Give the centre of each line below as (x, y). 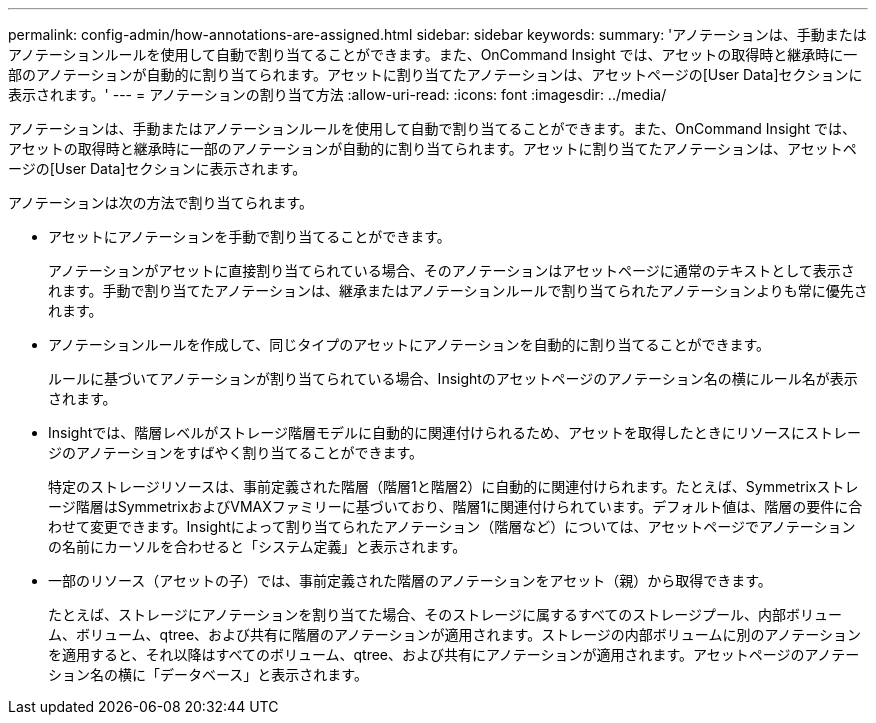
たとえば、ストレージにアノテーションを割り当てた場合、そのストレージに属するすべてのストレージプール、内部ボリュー (445, 614)
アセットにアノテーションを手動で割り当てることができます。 (249, 236)
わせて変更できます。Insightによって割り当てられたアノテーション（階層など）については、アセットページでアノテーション (452, 526)
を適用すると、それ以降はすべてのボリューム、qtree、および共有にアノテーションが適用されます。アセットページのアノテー (454, 654)
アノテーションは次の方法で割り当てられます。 (161, 202)
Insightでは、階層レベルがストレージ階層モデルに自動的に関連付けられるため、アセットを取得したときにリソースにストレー (454, 432)
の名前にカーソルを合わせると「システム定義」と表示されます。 (257, 546)
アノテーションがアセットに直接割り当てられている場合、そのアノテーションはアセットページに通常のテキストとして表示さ (451, 270)
